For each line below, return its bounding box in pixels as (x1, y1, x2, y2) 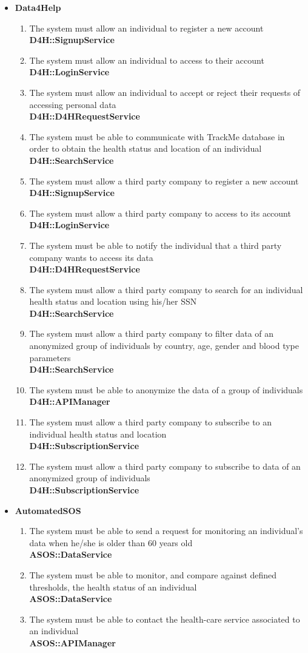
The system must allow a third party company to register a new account (29, 174, 299, 187)
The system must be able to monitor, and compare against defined (29, 568, 277, 581)
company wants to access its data (29, 251, 153, 263)
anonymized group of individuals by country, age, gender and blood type (29, 339, 299, 352)
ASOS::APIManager (29, 636, 116, 649)
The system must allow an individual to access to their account (29, 53, 264, 66)
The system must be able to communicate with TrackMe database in (29, 130, 285, 143)
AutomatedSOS (15, 504, 81, 516)
